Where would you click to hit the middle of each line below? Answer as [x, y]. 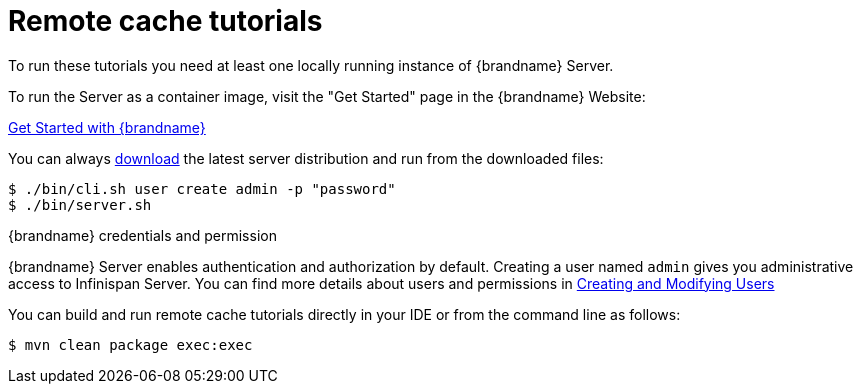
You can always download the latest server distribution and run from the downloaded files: [306, 158]
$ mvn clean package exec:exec [130, 344]
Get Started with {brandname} [107, 127]
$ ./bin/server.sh [80, 204]
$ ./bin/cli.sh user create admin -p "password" [202, 188]
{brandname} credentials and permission [142, 235]
